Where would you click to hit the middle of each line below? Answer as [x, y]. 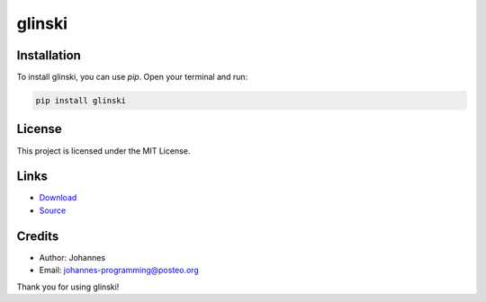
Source [53, 210]
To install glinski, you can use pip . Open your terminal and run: [132, 77]
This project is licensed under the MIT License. [103, 151]
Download [58, 198]
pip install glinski [81, 101]
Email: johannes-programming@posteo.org [119, 271]
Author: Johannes [72, 257]
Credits [38, 236]
